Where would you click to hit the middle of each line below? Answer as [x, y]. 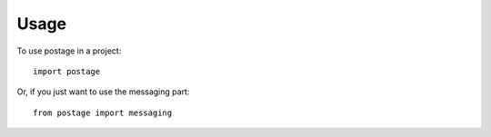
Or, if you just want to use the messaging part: [103, 92]
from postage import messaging [103, 113]
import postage [67, 71]
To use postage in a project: [69, 51]
